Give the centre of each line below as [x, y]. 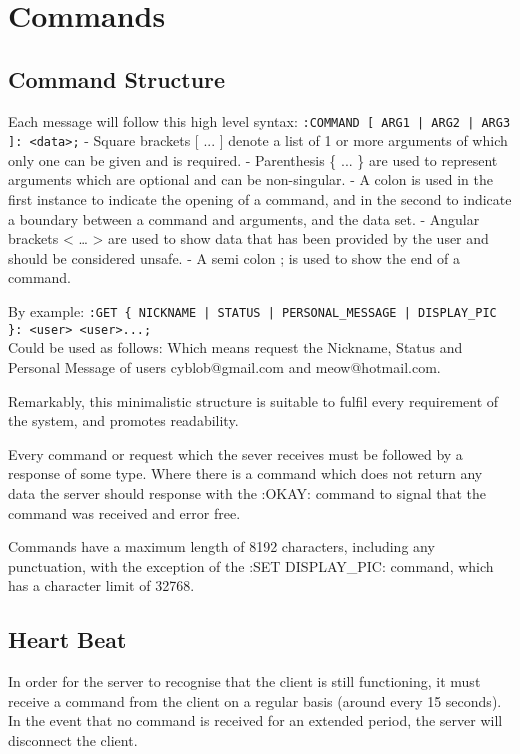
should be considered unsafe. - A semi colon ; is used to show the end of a [234, 257]
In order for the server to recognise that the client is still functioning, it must [244, 681]
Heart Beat [67, 639]
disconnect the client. [73, 739]
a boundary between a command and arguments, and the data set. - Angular [244, 218]
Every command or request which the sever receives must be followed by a [235, 453]
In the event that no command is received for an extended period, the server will [255, 720]
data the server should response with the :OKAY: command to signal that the [247, 492]
